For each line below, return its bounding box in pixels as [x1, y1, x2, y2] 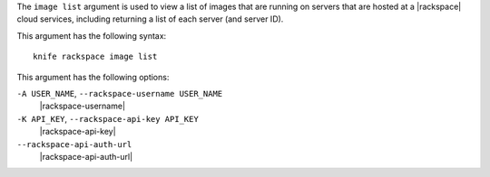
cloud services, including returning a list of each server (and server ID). [16, 14, 284, 24]
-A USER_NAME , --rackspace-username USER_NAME [16, 88, 223, 98]
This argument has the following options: [16, 71, 170, 82]
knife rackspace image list [33, 51, 158, 62]
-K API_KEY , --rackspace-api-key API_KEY [16, 113, 199, 124]
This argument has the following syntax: [16, 30, 167, 41]
